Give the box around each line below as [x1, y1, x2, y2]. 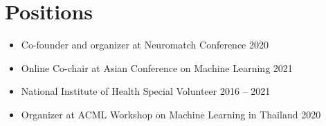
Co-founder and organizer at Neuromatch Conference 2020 [21, 37, 269, 52]
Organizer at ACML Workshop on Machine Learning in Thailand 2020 [21, 107, 321, 121]
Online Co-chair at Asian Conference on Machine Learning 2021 [21, 60, 293, 75]
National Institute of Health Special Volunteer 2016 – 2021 [21, 84, 271, 98]
